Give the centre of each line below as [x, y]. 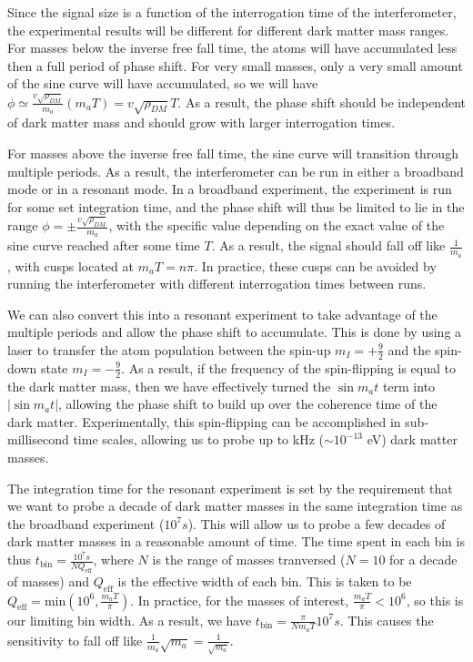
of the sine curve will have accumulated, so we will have [163, 83]
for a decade [423, 560]
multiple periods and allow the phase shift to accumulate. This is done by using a [235, 332]
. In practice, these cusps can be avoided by [315, 265]
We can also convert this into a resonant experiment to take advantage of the [222, 314]
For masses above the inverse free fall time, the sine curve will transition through [233, 153]
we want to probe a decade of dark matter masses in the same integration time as [235, 506]
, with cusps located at [70, 265]
